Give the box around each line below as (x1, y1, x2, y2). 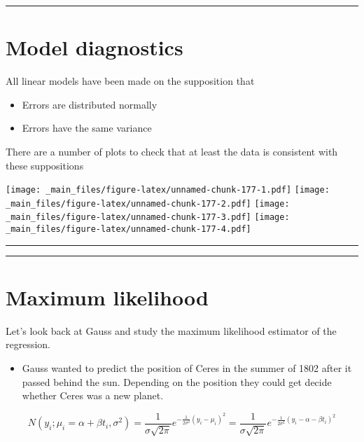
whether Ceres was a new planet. (22, 388, 164, 403)
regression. (6, 337, 51, 352)
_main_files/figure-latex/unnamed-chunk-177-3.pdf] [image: (6, 212, 290, 223)
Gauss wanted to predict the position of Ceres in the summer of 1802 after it (22, 361, 352, 375)
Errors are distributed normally (22, 97, 157, 111)
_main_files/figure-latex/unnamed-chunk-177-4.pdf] (6, 224, 251, 235)
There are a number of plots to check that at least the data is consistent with (6, 144, 338, 158)
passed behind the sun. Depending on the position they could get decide (22, 374, 332, 389)
